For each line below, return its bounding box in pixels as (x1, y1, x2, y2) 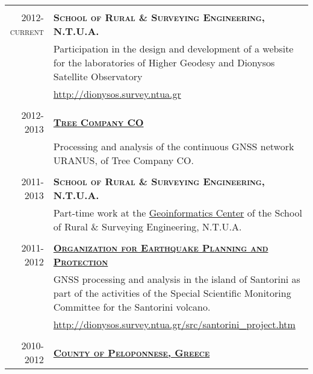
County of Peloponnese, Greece (53, 345, 210, 360)
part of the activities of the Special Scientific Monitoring (53, 286, 291, 300)
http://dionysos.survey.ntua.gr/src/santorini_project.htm (53, 317, 296, 331)
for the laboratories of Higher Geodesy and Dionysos (53, 55, 275, 69)
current (10, 24, 44, 38)
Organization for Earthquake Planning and (53, 241, 268, 255)
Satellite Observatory (53, 69, 143, 83)
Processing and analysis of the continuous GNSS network (53, 139, 294, 153)
